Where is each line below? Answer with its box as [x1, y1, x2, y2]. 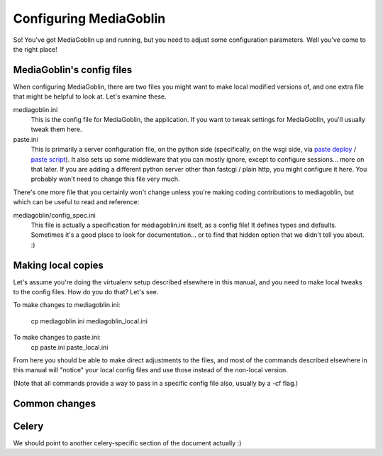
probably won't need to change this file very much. [30, 174, 180, 184]
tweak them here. [30, 125, 82, 134]
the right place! [13, 45, 58, 53]
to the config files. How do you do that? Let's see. [13, 288, 159, 296]
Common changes [13, 397, 96, 409]
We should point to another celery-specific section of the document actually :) [13, 438, 242, 447]
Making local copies [13, 259, 104, 271]
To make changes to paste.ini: [13, 333, 101, 342]
